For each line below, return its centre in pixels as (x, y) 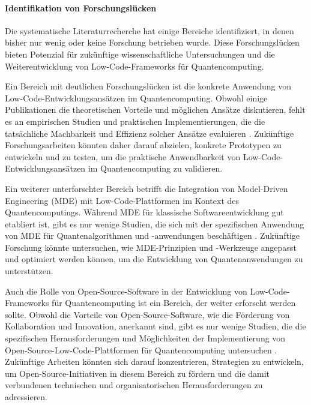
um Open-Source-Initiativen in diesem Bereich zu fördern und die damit (137, 373)
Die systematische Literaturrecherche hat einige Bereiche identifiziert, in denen (149, 30)
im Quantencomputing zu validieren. (155, 168)
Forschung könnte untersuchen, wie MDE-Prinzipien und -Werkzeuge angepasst (151, 247)
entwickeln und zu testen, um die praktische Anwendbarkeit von (123, 156)
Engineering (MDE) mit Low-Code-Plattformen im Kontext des (122, 200)
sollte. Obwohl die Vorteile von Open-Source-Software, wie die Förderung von (147, 314)
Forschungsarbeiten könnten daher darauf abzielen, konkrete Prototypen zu (143, 145)
